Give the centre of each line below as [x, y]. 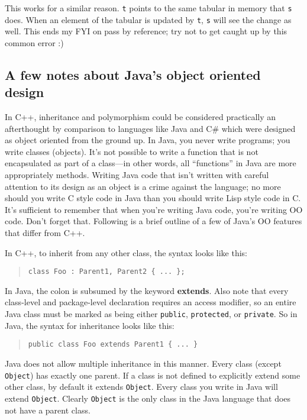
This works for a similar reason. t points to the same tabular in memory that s [148, 8]
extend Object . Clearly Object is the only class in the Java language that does [148, 398]
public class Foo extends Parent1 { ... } [113, 345]
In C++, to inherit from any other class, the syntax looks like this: [126, 252]
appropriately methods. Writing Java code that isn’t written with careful [137, 175]
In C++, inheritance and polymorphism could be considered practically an [140, 117]
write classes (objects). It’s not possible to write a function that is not [132, 151]
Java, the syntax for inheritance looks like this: [90, 325]
